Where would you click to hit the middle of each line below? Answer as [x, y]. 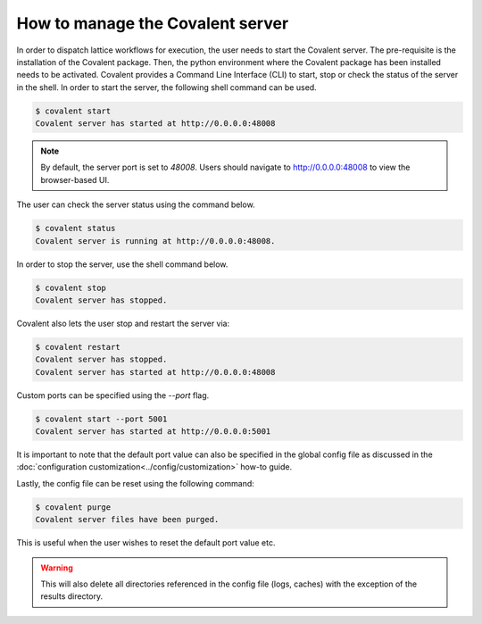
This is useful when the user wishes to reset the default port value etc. [146, 543]
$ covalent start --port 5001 [101, 419]
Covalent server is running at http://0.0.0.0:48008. [155, 241]
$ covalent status [75, 229]
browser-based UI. [75, 179]
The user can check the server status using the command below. [136, 204]
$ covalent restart [78, 347]
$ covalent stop [71, 287]
